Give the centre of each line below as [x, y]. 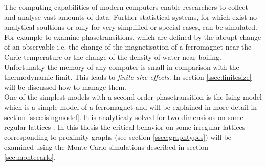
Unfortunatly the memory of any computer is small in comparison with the [122, 67]
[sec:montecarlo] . [30, 157]
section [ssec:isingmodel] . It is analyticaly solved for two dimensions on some [124, 117]
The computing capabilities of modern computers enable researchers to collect [126, 7]
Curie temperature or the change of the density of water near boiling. [113, 56]
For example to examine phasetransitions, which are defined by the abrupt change [133, 37]
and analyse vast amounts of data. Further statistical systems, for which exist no [131, 17]
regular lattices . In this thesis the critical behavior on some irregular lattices [125, 127]
